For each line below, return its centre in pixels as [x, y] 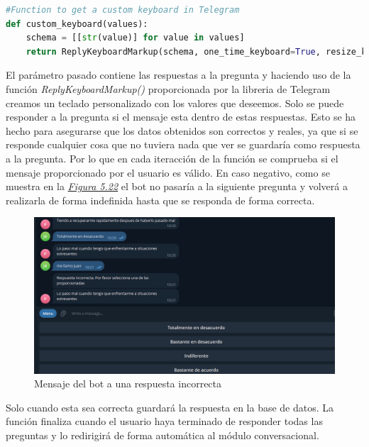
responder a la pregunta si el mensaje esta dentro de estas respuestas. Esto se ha [181, 117]
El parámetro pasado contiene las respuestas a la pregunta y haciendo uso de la [178, 75]
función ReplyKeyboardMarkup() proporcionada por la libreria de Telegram [168, 88]
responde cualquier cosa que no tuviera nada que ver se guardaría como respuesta [183, 144]
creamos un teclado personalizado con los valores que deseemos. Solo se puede [175, 103]
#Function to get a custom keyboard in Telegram [123, 10]
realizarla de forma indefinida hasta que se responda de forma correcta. [160, 200]
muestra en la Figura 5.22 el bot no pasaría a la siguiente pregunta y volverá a [177, 186]
